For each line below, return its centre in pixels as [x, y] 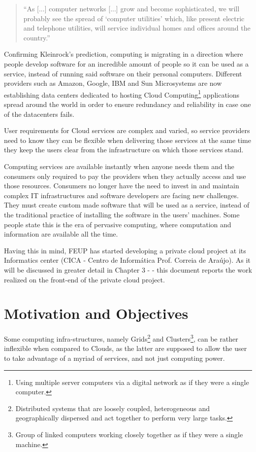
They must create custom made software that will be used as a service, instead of [127, 205]
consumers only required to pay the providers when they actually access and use [125, 176]
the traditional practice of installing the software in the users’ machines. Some [122, 214]
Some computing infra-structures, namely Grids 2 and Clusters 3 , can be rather [121, 338]
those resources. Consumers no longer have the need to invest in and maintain [122, 186]
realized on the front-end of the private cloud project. [84, 279]
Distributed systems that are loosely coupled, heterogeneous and [113, 408]
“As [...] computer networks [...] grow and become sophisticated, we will [131, 8]
